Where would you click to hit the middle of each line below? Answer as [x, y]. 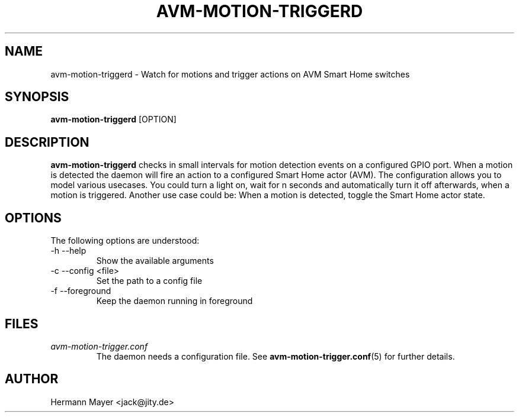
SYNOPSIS [37, 97]
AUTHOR [32, 379]
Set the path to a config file [149, 281]
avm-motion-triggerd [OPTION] [113, 119]
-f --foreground [81, 291]
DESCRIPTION [47, 142]
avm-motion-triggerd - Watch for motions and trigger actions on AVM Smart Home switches [230, 74]
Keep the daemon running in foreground [174, 301]
